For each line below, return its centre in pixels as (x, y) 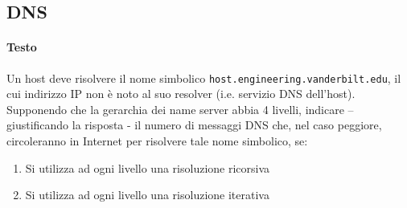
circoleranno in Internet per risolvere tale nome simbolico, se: (157, 141)
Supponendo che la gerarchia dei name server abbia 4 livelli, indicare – (180, 109)
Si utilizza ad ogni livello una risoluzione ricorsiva (148, 167)
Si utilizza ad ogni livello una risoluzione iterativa (147, 195)
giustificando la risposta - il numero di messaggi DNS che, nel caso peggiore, (194, 125)
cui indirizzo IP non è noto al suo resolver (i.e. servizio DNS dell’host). (181, 94)
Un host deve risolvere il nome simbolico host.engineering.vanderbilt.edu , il (204, 77)
